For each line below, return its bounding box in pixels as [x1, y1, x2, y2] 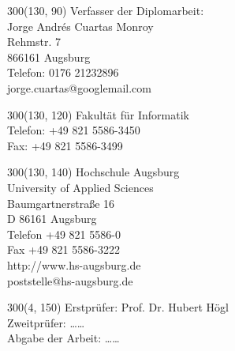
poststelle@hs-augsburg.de [7, 272, 133, 289]
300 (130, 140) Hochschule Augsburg [7, 164, 180, 180]
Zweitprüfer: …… [7, 314, 85, 330]
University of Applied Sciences [7, 179, 154, 195]
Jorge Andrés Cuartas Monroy [7, 17, 154, 34]
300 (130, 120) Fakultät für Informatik [7, 106, 189, 123]
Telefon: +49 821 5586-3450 [7, 122, 140, 138]
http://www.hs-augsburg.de [7, 256, 141, 273]
